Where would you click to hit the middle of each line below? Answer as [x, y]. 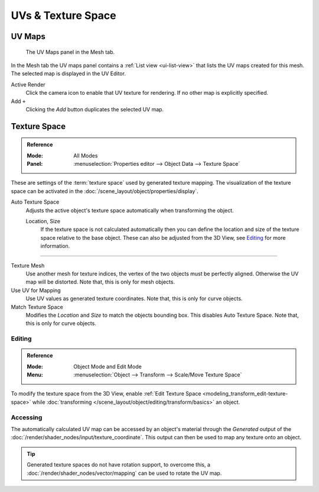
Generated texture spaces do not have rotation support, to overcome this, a [119, 465]
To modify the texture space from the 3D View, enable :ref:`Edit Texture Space [106, 394]
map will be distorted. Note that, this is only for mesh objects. [100, 282]
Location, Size [43, 221]
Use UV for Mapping [36, 290]
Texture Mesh [28, 265]
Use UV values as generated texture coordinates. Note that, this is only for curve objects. [134, 298]
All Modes [86, 155]
